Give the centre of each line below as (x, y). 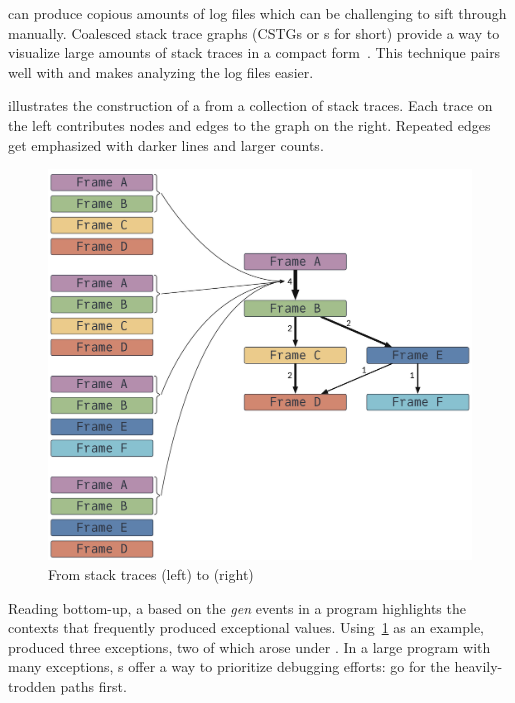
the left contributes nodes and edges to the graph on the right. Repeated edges (249, 124)
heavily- (478, 666)
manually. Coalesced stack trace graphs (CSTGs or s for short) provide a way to (254, 32)
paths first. (93, 686)
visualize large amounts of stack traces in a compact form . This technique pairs (254, 52)
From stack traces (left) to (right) (151, 574)
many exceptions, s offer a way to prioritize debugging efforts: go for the (229, 666)
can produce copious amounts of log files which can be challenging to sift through (257, 13)
